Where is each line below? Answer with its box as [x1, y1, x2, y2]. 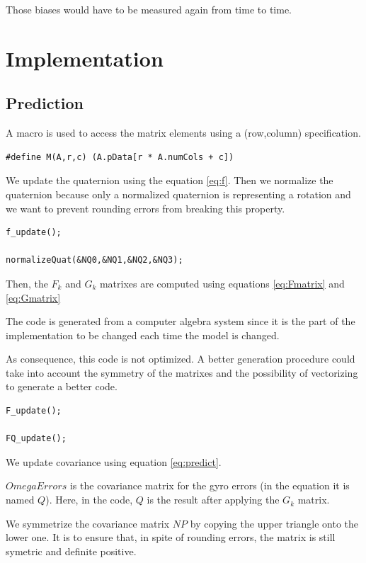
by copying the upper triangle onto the [190, 516, 359, 530]
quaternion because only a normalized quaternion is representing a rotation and [6, 186, 351, 201]
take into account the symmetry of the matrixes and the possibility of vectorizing [6, 365, 358, 380]
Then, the [6, 275, 48, 290]
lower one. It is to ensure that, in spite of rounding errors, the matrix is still [6, 530, 336, 545]
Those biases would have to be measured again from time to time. [6, 2, 292, 16]
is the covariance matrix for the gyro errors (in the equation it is [69, 478, 350, 493]
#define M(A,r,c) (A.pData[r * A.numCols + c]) [6, 152, 234, 162]
